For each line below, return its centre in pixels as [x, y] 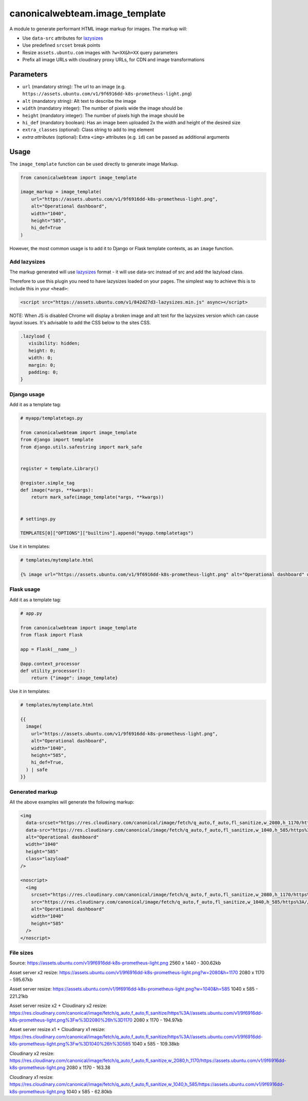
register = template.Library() [60, 468]
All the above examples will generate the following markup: [72, 802]
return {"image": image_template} [74, 678]
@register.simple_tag [47, 483]
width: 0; [41, 358]
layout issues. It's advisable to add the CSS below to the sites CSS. [80, 323]
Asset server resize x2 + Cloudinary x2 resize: [58, 1006]
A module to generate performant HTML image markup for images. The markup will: [98, 29]
